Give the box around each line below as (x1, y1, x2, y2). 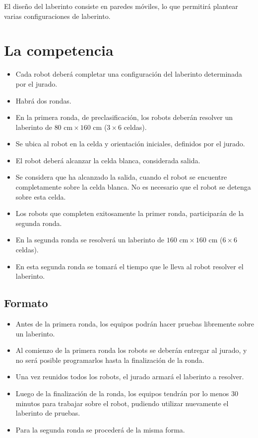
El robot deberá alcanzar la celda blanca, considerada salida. (15, 155, 200, 165)
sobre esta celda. (15, 191, 66, 202)
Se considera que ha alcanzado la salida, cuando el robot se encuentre (15, 172, 227, 182)
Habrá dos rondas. (15, 95, 71, 106)
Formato (4, 295, 48, 311)
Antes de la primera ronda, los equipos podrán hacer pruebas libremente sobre (15, 319, 255, 329)
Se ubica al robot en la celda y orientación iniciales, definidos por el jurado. (15, 138, 245, 149)
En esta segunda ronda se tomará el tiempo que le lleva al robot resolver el (15, 261, 244, 271)
